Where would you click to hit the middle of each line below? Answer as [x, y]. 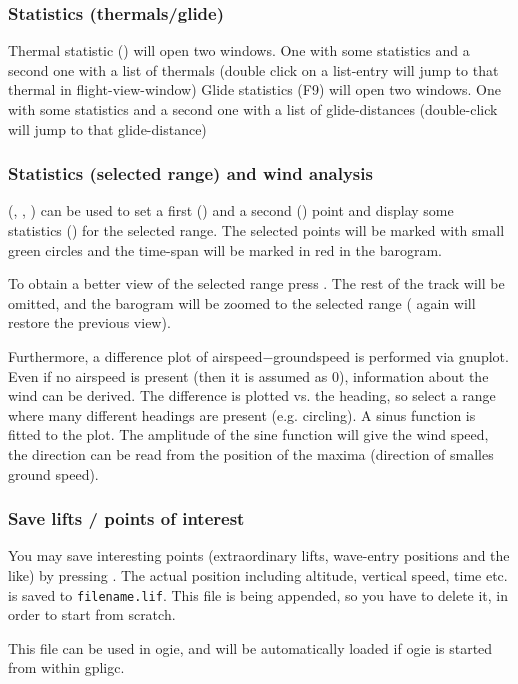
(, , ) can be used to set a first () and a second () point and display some [231, 210]
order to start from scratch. [92, 614]
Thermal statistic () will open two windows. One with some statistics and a [239, 50]
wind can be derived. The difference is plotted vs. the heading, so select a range [252, 395]
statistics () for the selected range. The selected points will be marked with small [256, 230]
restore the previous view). [89, 322]
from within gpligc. [66, 667]
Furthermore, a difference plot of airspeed [135, 355]
